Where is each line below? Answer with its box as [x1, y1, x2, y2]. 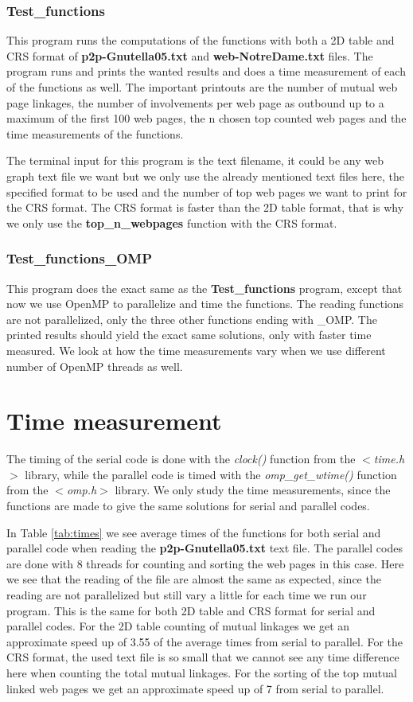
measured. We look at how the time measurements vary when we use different [6, 341, 386, 358]
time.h [373, 450, 405, 467]
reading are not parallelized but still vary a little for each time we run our [6, 587, 367, 603]
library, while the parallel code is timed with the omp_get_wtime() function [25, 466, 397, 482]
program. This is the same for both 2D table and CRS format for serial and [6, 602, 376, 618]
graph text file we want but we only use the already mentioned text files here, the [6, 167, 404, 184]
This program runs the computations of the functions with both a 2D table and [6, 32, 395, 49]
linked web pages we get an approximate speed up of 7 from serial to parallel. [6, 680, 384, 696]
